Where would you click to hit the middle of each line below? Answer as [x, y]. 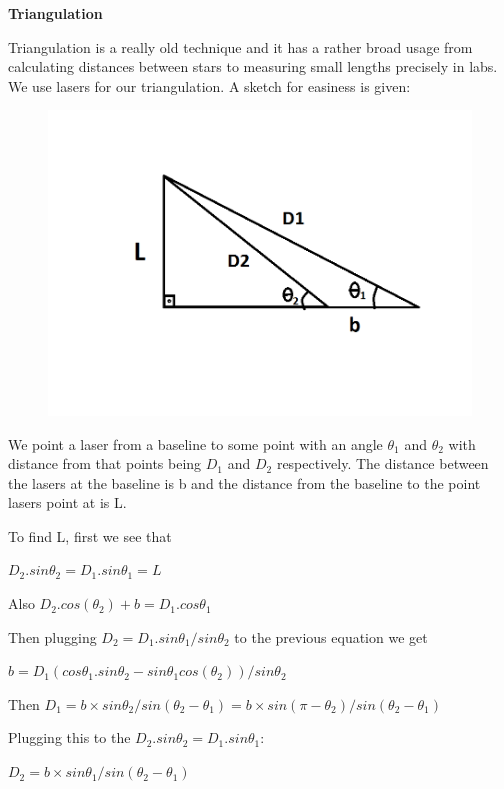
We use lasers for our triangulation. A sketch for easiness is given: [209, 85]
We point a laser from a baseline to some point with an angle [195, 443]
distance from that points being [105, 463]
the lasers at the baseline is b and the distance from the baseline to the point [244, 482]
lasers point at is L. [67, 502]
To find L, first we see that [90, 535]
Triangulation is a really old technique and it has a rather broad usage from [240, 46]
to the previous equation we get [331, 636]
